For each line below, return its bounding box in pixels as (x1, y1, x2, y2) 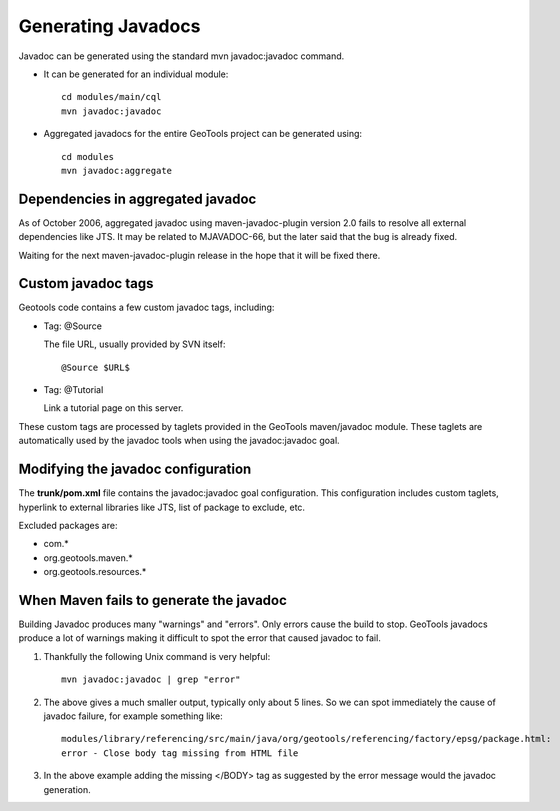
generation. (43, 783, 91, 795)
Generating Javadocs (18, 15, 201, 37)
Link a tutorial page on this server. (43, 402, 184, 414)
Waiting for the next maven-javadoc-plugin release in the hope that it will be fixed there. (18, 249, 381, 261)
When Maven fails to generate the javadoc (18, 591, 287, 609)
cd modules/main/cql (61, 91, 162, 103)
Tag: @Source (43, 320, 102, 332)
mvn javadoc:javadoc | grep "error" (61, 674, 241, 685)
